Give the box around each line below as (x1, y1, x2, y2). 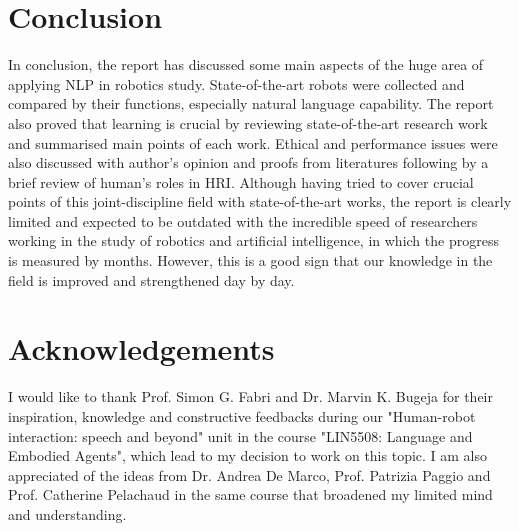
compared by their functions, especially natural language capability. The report (8, 93, 494, 114)
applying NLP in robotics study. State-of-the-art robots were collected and (8, 73, 465, 94)
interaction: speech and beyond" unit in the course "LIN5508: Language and (8, 425, 473, 446)
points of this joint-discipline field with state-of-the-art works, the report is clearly (8, 191, 512, 212)
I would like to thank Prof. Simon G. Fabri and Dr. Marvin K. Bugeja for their (8, 386, 493, 407)
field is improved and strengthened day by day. (8, 269, 295, 290)
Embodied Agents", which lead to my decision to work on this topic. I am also (8, 445, 488, 466)
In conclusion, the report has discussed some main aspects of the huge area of (8, 54, 484, 75)
